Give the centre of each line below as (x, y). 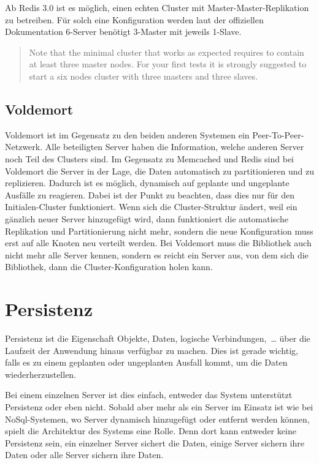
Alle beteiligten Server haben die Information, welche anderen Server (175, 147)
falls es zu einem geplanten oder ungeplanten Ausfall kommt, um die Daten (146, 362)
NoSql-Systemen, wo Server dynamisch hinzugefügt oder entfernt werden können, (157, 419)
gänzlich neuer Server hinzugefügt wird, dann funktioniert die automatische (147, 218)
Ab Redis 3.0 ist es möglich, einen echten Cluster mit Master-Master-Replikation (157, 7)
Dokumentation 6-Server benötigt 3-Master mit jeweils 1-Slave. (123, 32)
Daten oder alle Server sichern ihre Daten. (84, 455)
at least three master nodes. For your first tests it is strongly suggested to (168, 64)
